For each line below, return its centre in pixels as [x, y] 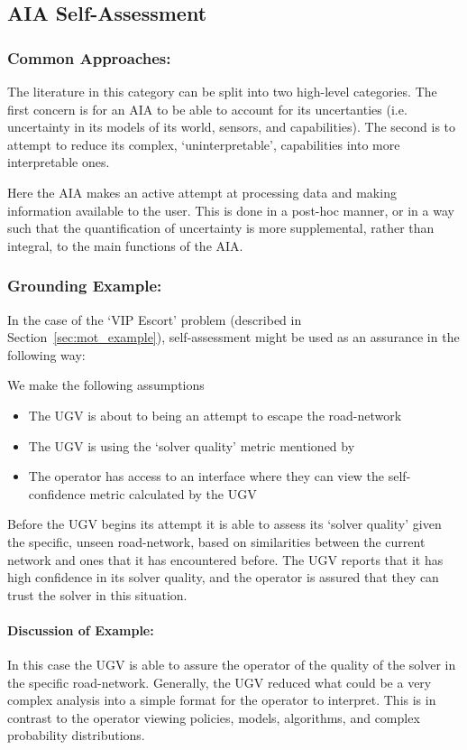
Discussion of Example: [81, 630]
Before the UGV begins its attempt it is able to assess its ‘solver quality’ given [224, 524]
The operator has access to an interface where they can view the [206, 476]
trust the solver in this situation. [97, 594]
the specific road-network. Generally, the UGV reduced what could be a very [220, 682]
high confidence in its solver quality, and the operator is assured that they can [223, 577]
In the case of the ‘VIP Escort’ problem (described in [155, 319]
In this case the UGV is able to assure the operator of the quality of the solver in [232, 665]
